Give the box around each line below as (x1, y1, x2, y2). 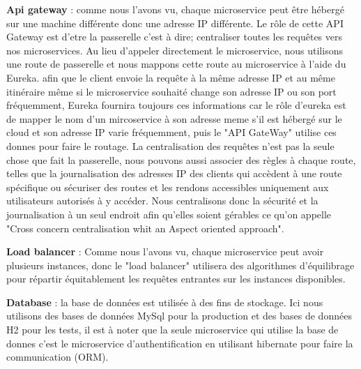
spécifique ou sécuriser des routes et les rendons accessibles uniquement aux (6, 179, 329, 194)
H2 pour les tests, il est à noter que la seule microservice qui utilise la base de (6, 322, 339, 337)
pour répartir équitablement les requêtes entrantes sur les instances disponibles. (6, 271, 346, 286)
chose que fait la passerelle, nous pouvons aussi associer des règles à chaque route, (6, 152, 356, 167)
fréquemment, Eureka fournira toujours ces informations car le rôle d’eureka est (6, 98, 346, 112)
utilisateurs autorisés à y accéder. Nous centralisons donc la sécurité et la (6, 193, 318, 208)
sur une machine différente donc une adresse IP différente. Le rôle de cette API (6, 15, 344, 30)
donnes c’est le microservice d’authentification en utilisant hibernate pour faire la (6, 336, 353, 350)
